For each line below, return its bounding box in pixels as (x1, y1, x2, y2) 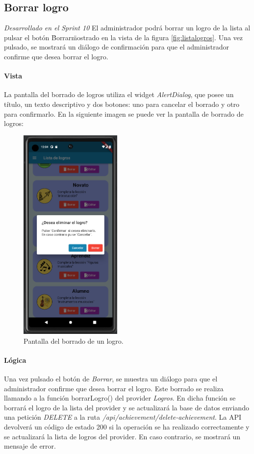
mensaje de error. (4, 441, 56, 451)
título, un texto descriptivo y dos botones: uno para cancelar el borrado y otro (4, 99, 240, 109)
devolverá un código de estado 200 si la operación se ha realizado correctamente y (4, 422, 250, 432)
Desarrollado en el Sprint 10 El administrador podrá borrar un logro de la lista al (4, 23, 251, 33)
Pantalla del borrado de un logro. (24, 335, 124, 346)
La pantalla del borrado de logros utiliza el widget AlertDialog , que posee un (4, 89, 234, 100)
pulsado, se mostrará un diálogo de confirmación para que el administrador (4, 42, 229, 52)
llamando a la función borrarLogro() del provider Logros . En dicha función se (4, 393, 236, 403)
